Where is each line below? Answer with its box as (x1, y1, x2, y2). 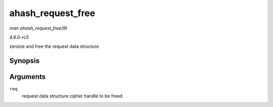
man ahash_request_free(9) (9, 25, 68, 31)
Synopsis (9, 57, 40, 65)
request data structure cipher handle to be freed (22, 93, 123, 99)
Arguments (9, 73, 46, 81)
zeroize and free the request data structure (9, 43, 99, 50)
